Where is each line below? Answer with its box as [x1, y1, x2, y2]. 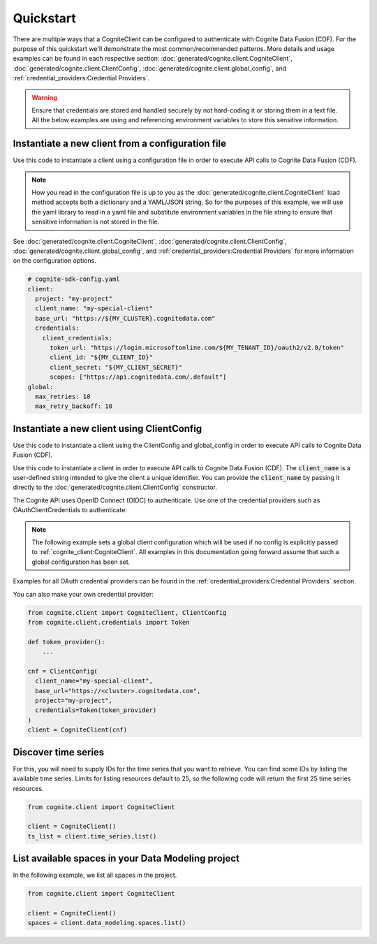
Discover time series [13, 746, 105, 758]
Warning [31, 93, 57, 101]
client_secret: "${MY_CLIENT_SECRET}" [50, 363, 183, 371]
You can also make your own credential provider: [13, 590, 154, 598]
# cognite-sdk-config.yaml [27, 275, 120, 283]
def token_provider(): [27, 638, 105, 646]
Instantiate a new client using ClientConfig [13, 423, 202, 435]
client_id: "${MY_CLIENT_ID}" [50, 354, 154, 361]
